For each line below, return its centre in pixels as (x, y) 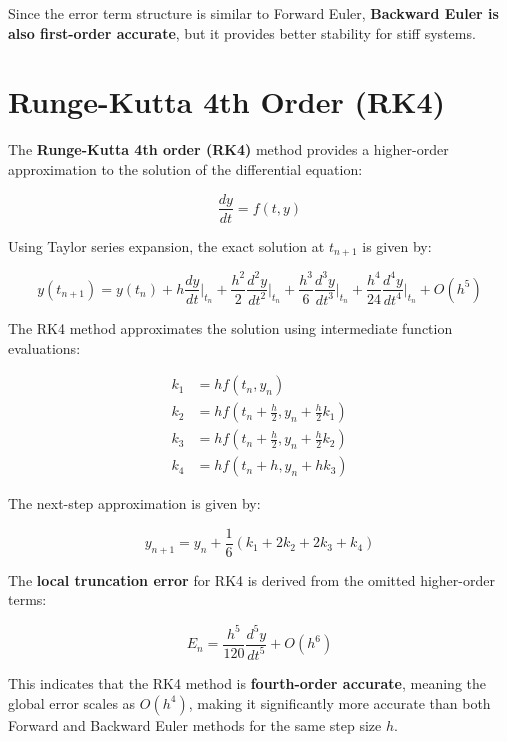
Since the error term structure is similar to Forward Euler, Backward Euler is (253, 13)
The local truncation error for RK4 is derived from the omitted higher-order (251, 579)
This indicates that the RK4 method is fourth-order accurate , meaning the (247, 682)
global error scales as (72, 702)
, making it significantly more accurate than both (339, 702)
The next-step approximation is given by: (134, 503)
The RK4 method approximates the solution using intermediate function (230, 327)
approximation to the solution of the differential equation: (185, 168)
